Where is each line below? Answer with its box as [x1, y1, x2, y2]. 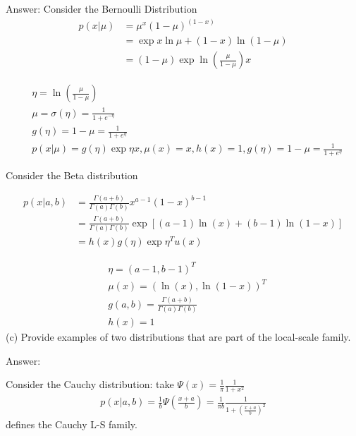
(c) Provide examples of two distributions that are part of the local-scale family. [6, 329, 351, 344]
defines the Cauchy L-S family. [6, 417, 137, 432]
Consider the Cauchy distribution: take [6, 377, 174, 392]
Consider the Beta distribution [6, 168, 138, 183]
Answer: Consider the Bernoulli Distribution [6, 1, 197, 16]
